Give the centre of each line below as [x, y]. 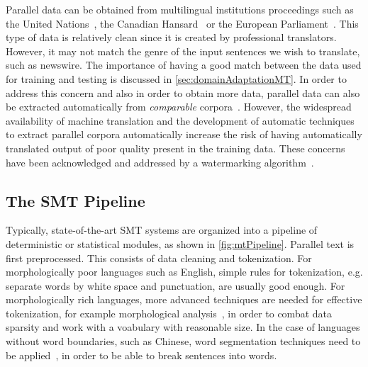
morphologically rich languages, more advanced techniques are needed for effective [184, 299]
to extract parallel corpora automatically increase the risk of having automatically [184, 134]
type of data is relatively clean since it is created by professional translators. [171, 37]
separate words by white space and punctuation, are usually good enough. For [175, 285]
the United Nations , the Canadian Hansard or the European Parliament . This [182, 23]
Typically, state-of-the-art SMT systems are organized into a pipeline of [162, 230]
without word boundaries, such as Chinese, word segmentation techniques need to [183, 341]
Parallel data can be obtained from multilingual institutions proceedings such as [180, 9]
